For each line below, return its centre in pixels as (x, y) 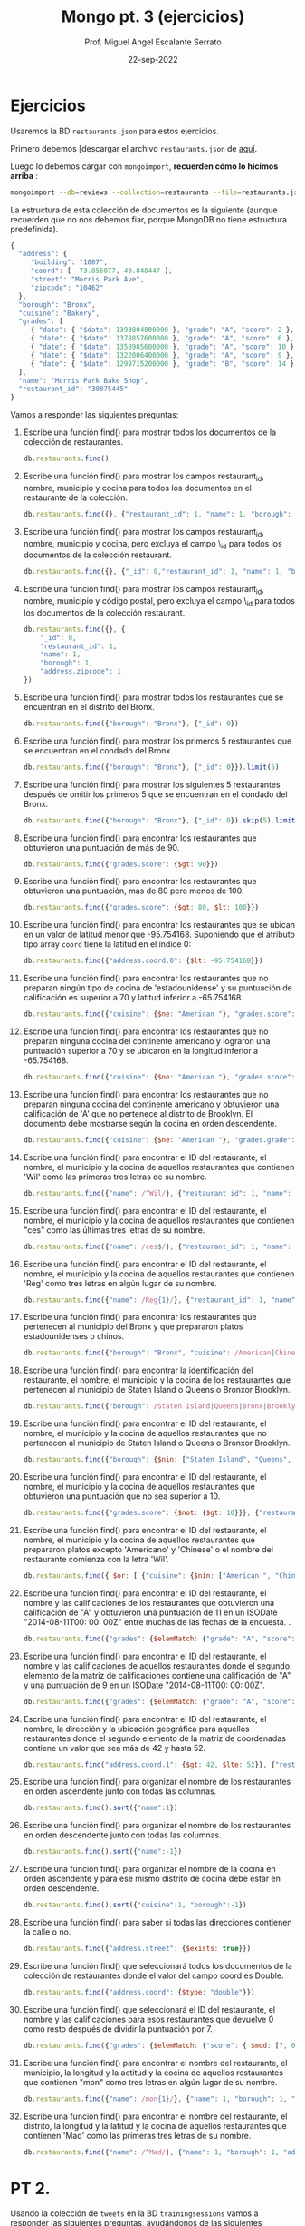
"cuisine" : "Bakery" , (59, 313)
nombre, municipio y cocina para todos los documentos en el (137, 488)
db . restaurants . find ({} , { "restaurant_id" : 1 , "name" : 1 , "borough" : (157, 514)
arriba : (24, 175)
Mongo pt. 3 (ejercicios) (153, 17)
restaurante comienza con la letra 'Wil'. (96, 1559)
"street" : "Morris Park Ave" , (87, 280)
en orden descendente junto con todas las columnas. (123, 1835)
